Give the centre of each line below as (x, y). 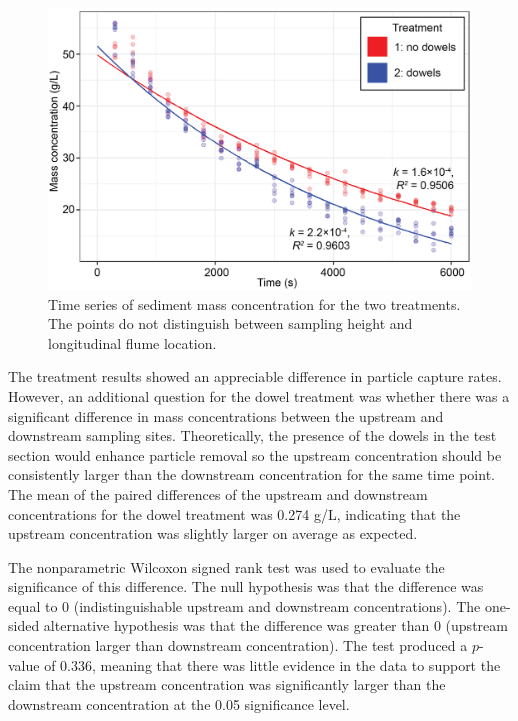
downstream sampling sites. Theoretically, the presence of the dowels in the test (252, 435)
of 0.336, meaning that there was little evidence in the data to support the (272, 664)
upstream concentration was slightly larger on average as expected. (213, 533)
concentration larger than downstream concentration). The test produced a (238, 645)
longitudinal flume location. (132, 342)
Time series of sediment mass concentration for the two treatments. (254, 303)
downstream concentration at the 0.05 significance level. (179, 703)
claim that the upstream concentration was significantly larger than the (227, 684)
